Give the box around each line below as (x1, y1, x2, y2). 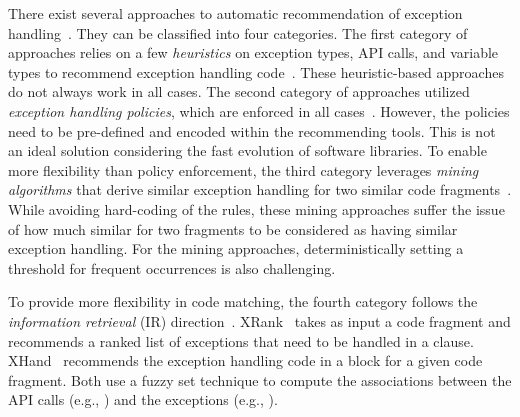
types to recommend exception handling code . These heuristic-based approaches (8, 61, 504, 82)
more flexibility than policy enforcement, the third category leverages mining (8, 159, 479, 180)
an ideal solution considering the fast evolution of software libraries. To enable (8, 140, 487, 161)
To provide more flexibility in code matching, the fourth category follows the (8, 291, 478, 312)
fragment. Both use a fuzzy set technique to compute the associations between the (8, 369, 512, 390)
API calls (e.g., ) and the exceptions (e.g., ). (8, 389, 278, 410)
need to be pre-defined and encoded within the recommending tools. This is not (8, 120, 496, 141)
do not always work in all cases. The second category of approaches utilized (8, 81, 470, 102)
